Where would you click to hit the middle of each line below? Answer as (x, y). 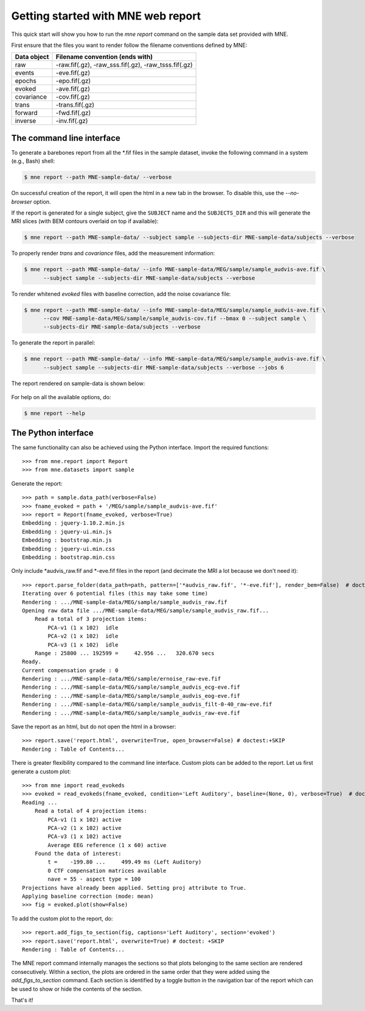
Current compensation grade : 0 (70, 670)
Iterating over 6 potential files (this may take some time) (115, 594)
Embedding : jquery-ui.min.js (67, 531)
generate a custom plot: (41, 772)
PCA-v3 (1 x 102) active (85, 837)
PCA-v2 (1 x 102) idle (83, 636)
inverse (26, 121)
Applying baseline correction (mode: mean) (88, 896)
